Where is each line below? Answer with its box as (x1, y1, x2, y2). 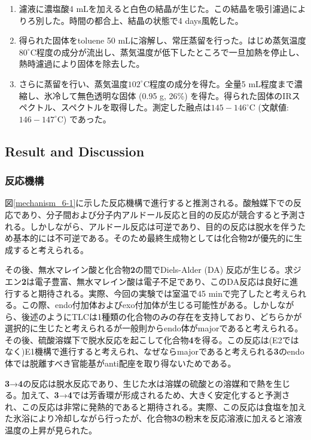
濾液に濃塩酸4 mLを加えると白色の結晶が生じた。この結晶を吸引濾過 (19, 2, 289, 14)
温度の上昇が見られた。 (5, 424, 97, 436)
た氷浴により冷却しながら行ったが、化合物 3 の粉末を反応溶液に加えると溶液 (5, 412, 303, 424)
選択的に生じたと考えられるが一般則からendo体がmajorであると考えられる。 (5, 322, 303, 334)
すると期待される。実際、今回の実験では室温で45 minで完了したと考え (13, 287, 289, 299)
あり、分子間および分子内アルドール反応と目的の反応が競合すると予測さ (21, 208, 306, 220)
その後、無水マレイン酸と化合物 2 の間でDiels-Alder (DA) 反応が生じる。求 (5, 263, 293, 276)
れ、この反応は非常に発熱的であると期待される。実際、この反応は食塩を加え (5, 400, 306, 413)
